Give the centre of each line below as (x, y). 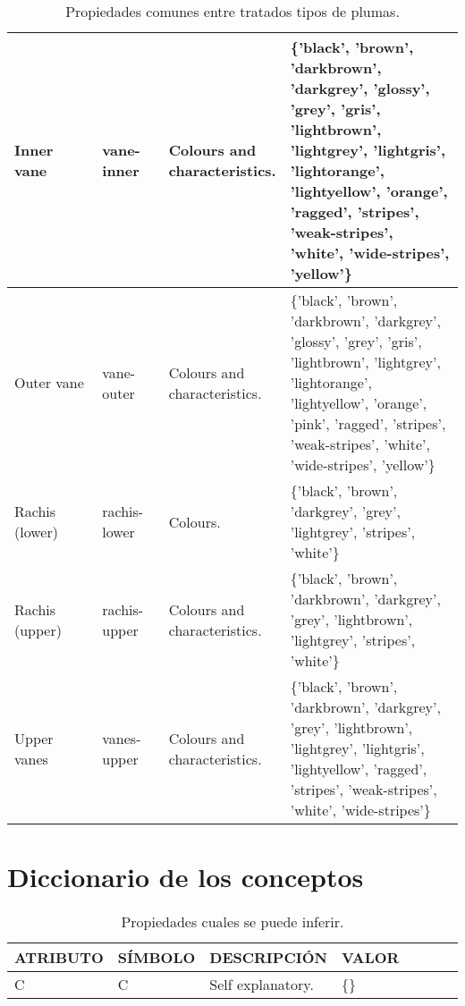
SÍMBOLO (156, 958)
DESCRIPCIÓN (268, 958)
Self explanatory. (262, 985)
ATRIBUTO (59, 958)
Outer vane (49, 382)
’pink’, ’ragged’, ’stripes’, (368, 423)
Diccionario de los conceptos (186, 877)
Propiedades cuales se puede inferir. (232, 922)
